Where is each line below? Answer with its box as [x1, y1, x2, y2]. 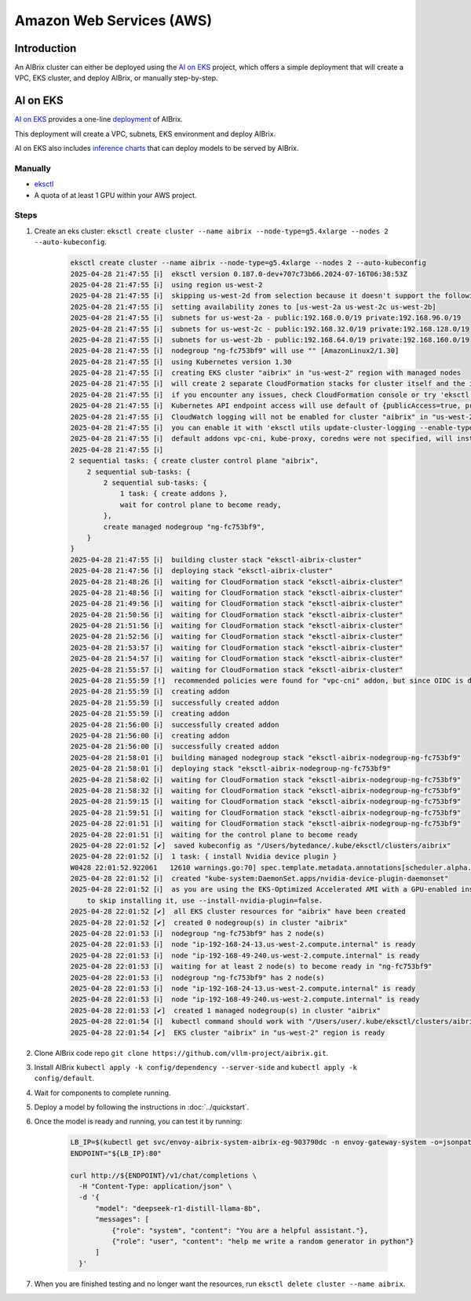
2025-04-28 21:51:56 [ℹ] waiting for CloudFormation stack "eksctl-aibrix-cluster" [70, 621, 403, 630]
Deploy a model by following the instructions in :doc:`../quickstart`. [34, 1102, 250, 1112]
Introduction [14, 42, 77, 55]
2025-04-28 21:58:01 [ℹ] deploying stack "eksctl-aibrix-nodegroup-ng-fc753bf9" [70, 764, 392, 773]
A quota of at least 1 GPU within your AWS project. [34, 190, 197, 200]
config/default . [34, 1073, 95, 1083]
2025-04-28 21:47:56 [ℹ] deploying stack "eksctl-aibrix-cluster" [70, 566, 334, 575]
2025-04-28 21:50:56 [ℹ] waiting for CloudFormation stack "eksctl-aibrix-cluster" [70, 610, 403, 619]
